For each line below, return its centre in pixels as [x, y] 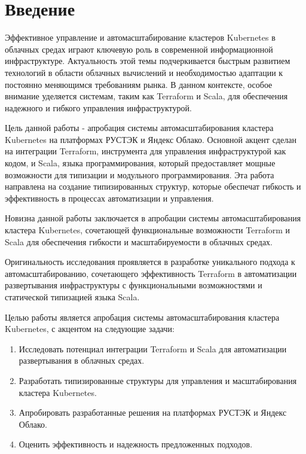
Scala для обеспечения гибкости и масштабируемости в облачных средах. [139, 241]
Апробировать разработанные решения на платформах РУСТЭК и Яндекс [153, 412]
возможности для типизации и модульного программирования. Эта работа [140, 174]
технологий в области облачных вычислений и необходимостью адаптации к [144, 72]
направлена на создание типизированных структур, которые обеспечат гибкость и [153, 186]
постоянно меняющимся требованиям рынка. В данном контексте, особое [139, 84]
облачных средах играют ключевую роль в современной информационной [139, 49]
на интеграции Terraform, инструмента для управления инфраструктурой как [146, 151]
